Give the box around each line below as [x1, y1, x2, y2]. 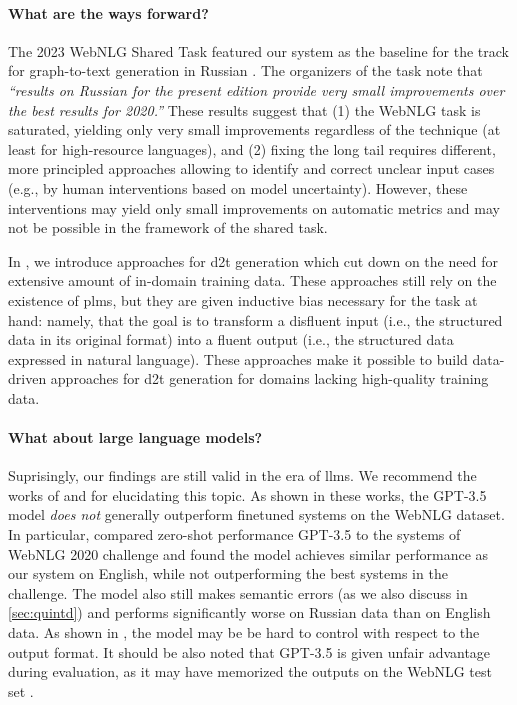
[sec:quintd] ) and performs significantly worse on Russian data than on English [8, 602, 491, 623]
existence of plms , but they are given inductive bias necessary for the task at [8, 289, 478, 310]
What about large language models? [8, 427, 263, 448]
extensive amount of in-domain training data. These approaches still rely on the [8, 270, 497, 291]
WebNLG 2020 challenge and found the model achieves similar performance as [8, 543, 489, 564]
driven [8, 368, 47, 389]
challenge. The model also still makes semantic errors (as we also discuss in [8, 582, 468, 603]
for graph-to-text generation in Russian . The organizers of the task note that [8, 60, 483, 81]
